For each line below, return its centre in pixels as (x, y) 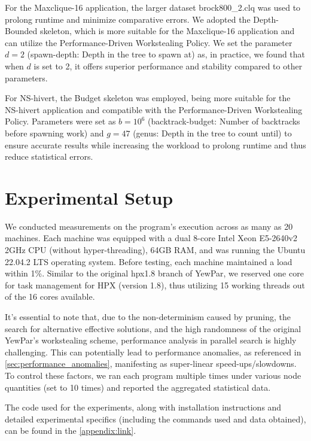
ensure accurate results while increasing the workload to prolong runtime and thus (155, 145)
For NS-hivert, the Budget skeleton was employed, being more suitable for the (148, 98)
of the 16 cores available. (50, 296)
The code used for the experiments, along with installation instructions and (143, 407)
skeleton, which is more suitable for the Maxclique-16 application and (167, 31)
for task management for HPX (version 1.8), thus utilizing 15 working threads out (155, 285)
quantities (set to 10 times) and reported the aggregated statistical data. (138, 387)
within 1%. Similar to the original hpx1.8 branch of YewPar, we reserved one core (154, 273)
